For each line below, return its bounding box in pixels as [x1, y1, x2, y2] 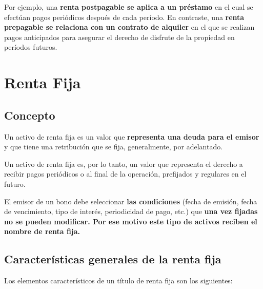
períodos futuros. [4, 42, 57, 52]
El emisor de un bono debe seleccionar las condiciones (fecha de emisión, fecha [4, 196, 257, 206]
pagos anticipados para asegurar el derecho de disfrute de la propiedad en [4, 31, 235, 42]
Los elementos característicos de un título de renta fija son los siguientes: [4, 275, 233, 286]
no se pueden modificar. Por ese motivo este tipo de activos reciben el [4, 216, 257, 226]
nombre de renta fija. [4, 226, 80, 237]
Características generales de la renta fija [4, 251, 221, 267]
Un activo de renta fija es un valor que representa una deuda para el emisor [4, 131, 259, 142]
